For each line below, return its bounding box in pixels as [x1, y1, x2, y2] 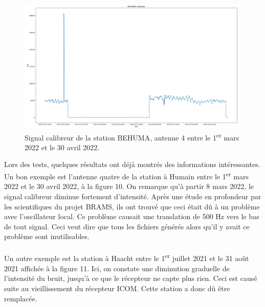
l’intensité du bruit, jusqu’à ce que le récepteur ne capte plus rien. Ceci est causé [4, 273, 257, 284]
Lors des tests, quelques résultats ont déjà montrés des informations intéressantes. [4, 159, 260, 170]
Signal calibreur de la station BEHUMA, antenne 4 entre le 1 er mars [25, 130, 239, 143]
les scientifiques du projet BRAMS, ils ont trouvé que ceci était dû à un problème [4, 201, 260, 211]
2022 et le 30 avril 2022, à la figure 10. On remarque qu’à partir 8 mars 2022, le [4, 181, 254, 192]
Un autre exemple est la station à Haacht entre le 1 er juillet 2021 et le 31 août [4, 251, 249, 264]
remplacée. [4, 293, 37, 303]
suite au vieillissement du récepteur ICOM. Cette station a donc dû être [4, 282, 230, 293]
